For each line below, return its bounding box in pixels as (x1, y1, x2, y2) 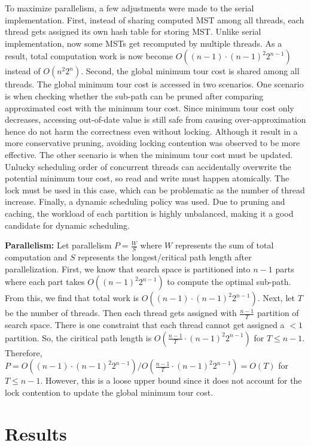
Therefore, (5, 346, 42, 359)
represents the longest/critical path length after (78, 250, 252, 263)
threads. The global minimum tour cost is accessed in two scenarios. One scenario (5, 78, 304, 90)
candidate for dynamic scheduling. (5, 219, 130, 231)
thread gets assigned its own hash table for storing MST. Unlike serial (5, 25, 261, 38)
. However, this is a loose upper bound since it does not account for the (40, 374, 302, 387)
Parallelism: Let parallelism (5, 239, 112, 251)
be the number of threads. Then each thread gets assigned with (5, 307, 237, 319)
